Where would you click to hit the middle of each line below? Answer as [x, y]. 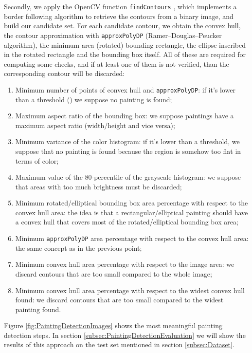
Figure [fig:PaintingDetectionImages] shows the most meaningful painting [113, 325]
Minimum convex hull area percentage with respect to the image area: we [125, 264]
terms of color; [37, 160]
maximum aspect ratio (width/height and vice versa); [95, 125]
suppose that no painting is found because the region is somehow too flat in [128, 151]
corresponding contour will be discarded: [64, 73]
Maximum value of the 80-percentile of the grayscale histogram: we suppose [128, 177]
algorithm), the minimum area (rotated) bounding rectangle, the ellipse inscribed [125, 45]
